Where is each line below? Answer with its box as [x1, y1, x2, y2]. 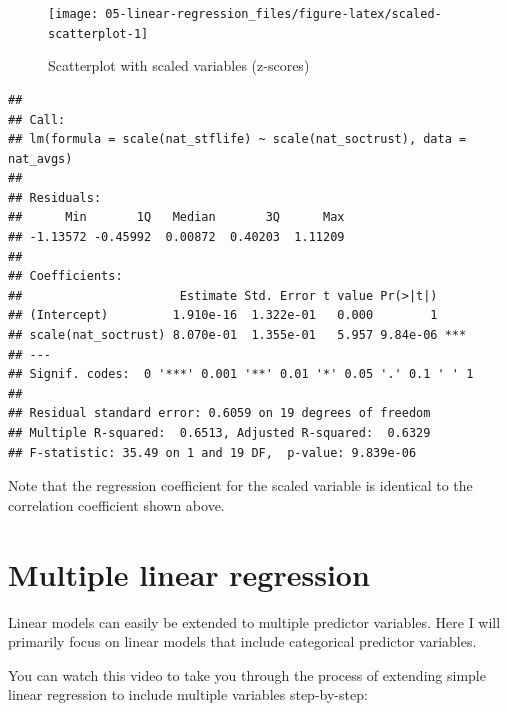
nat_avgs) [8, 151, 73, 166]
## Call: [8, 112, 66, 127]
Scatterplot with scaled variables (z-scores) [48, 55, 310, 76]
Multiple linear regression [8, 553, 370, 594]
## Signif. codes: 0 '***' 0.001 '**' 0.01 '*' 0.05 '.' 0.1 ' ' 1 [8, 367, 474, 382]
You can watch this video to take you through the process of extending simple [8, 664, 486, 685]
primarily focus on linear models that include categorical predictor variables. [8, 631, 477, 652]
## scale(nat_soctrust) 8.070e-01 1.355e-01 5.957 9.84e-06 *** [8, 328, 467, 343]
